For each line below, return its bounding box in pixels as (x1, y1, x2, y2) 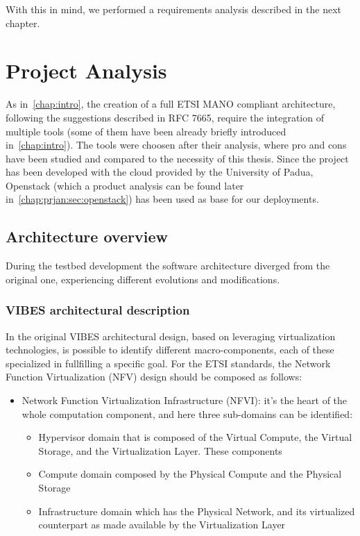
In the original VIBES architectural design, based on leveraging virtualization (6, 328, 336, 343)
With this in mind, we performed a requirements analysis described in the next (6, 2, 341, 16)
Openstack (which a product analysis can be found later (6, 178, 244, 192)
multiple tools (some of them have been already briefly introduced (6, 124, 286, 138)
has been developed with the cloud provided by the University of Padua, (6, 165, 314, 179)
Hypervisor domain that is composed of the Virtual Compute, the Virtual (38, 430, 352, 444)
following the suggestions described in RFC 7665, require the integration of (6, 110, 324, 124)
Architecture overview (6, 226, 168, 247)
